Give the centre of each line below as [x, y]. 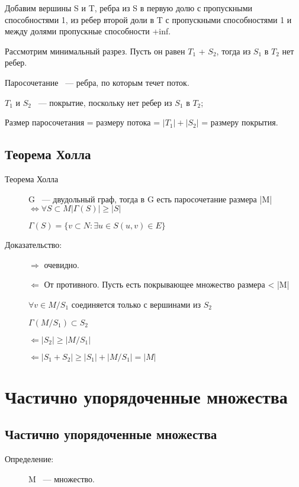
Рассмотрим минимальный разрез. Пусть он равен [95, 51]
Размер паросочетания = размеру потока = [83, 122]
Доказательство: [33, 245]
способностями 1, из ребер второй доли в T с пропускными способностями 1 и [148, 19]
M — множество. [62, 478]
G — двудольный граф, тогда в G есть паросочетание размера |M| [150, 199]
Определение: [29, 459]
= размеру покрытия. [240, 122]
